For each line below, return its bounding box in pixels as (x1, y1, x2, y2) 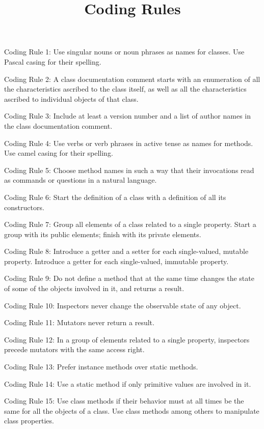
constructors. (4, 202, 44, 212)
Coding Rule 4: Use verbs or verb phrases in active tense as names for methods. (4, 137, 253, 148)
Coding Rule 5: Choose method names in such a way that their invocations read (4, 164, 254, 175)
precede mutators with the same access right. (4, 344, 145, 355)
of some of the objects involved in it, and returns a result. (4, 283, 184, 294)
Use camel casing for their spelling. (4, 148, 113, 158)
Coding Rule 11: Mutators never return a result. (4, 317, 154, 328)
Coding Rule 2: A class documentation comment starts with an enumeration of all (4, 73, 260, 84)
